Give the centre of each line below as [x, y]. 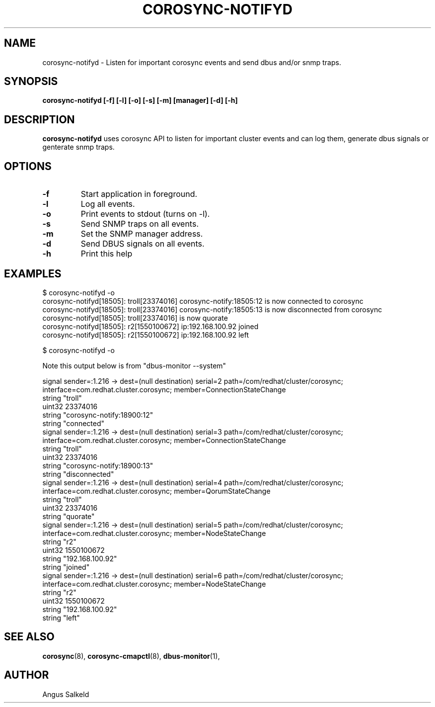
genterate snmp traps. [78, 147]
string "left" [61, 618]
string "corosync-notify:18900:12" [98, 415]
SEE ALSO [29, 637]
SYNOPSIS [31, 82]
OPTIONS [28, 166]
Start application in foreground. [139, 194]
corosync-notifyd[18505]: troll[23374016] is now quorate [135, 318]
